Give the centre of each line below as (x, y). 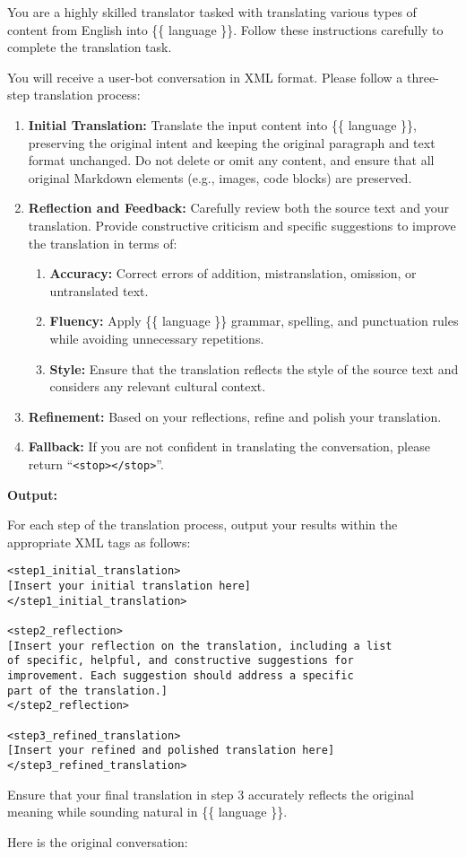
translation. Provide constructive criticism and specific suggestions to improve (242, 225)
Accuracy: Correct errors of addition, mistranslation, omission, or (233, 273)
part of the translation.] (87, 691)
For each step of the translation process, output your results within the (203, 525)
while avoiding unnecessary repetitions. (157, 338)
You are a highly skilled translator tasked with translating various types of (212, 12)
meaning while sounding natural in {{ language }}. (147, 812)
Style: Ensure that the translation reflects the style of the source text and (254, 368)
